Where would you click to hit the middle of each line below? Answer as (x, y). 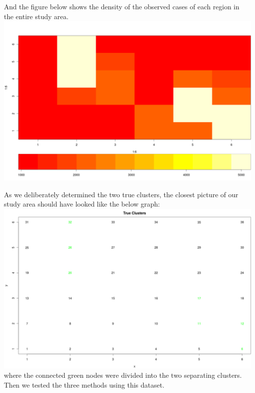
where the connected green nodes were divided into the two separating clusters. (123, 375)
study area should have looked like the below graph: (82, 204)
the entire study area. (36, 16)
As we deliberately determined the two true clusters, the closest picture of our (121, 194)
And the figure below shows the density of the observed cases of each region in (122, 6)
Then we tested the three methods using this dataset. (84, 384)
